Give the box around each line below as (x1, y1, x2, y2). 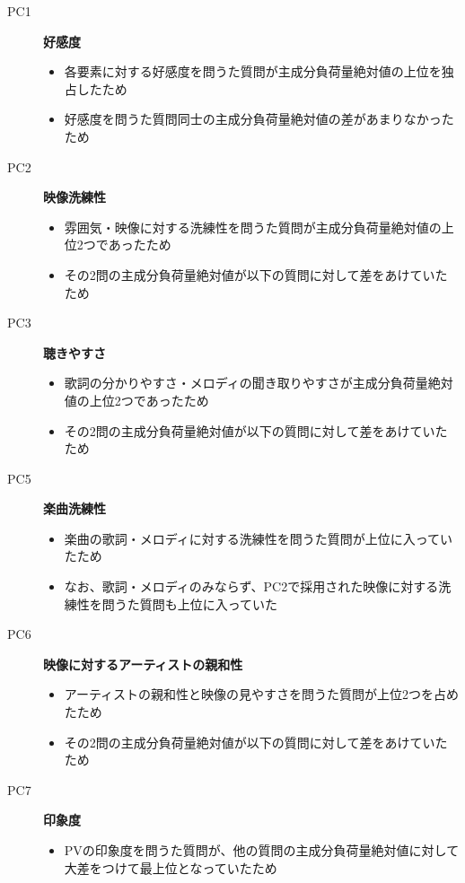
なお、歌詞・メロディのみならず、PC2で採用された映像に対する (64, 577, 439, 596)
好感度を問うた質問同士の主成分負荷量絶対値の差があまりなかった (64, 109, 454, 128)
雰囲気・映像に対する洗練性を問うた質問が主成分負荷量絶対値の (64, 217, 442, 236)
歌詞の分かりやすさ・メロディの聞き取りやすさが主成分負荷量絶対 (64, 373, 453, 392)
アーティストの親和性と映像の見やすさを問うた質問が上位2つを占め (64, 685, 460, 704)
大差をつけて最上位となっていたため (64, 858, 277, 877)
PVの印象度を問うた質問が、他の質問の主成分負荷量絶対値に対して (64, 841, 460, 859)
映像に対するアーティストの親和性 (43, 654, 243, 673)
